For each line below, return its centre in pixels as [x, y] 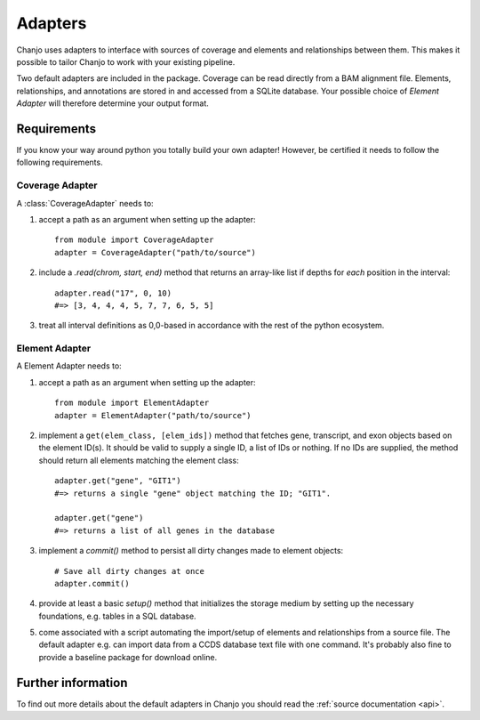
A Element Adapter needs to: [69, 366]
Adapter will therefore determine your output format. [112, 103]
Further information [72, 682]
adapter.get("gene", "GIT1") [118, 481]
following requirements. [60, 162]
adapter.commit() [92, 583]
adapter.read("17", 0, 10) [113, 293]
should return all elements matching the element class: [139, 460]
